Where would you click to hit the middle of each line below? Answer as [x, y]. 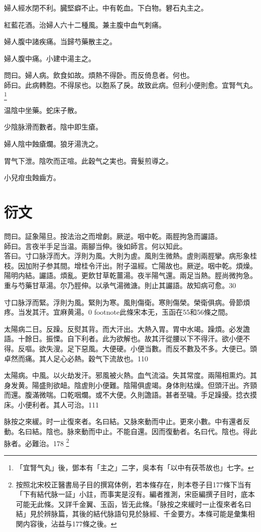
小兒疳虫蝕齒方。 [32, 177]
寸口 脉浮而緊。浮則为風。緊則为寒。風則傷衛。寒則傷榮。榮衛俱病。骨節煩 [127, 302]
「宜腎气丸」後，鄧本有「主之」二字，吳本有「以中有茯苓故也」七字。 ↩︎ [135, 467]
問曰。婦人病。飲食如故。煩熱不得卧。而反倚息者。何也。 [99, 75]
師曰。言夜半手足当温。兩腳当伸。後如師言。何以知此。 [95, 246]
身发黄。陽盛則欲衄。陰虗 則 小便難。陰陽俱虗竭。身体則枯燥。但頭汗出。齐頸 [130, 385]
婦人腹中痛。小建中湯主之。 [50, 58]
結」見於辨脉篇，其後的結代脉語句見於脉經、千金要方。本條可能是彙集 [132, 514]
